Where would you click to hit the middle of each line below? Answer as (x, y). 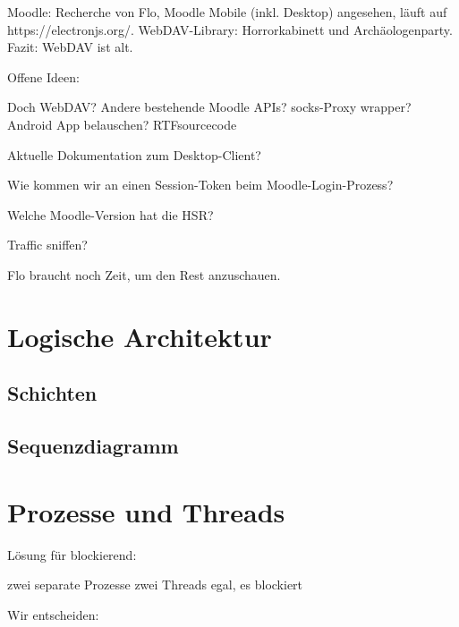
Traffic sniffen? (47, 245)
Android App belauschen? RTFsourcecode (122, 124)
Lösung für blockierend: (72, 554)
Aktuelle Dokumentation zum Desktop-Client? (134, 154)
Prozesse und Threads (146, 511)
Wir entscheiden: (53, 614)
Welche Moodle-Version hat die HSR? (110, 214)
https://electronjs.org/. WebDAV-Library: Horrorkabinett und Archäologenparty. (230, 29)
